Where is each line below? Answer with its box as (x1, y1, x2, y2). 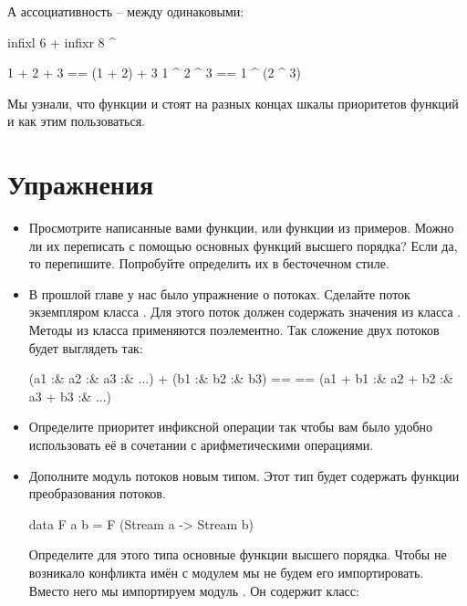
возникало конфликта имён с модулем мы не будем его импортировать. (28, 563, 424, 581)
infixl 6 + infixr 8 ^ (7, 32, 117, 51)
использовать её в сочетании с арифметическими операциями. (28, 435, 374, 454)
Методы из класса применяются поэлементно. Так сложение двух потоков (28, 320, 440, 340)
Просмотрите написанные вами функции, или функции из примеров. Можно (28, 218, 454, 237)
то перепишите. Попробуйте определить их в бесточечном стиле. (28, 254, 389, 273)
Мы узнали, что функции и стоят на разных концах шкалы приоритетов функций (7, 93, 459, 112)
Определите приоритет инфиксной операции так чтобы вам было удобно (28, 417, 433, 436)
